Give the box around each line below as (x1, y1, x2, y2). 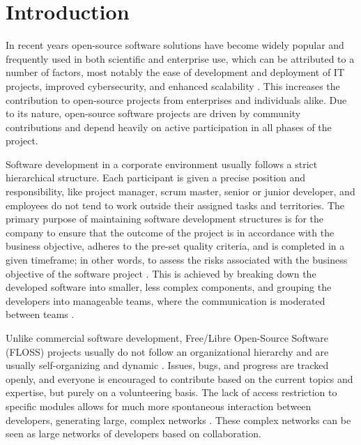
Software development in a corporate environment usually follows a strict (6, 156, 318, 171)
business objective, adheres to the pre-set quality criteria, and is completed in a (6, 239, 345, 253)
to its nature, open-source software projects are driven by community (6, 106, 301, 121)
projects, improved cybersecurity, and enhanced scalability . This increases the (6, 78, 340, 93)
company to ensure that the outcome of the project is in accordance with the (6, 225, 335, 239)
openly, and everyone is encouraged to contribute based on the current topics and (6, 371, 353, 386)
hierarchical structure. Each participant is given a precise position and (6, 170, 306, 185)
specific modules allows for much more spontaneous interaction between (6, 398, 312, 413)
